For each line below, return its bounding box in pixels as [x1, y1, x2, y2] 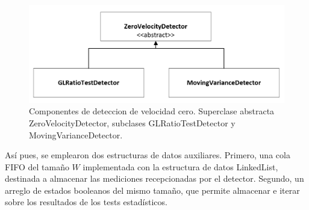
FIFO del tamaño [5, 160, 69, 173]
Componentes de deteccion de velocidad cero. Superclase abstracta [29, 105, 275, 117]
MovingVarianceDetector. [29, 128, 123, 141]
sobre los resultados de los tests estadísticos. [5, 196, 167, 208]
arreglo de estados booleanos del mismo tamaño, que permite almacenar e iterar [5, 184, 300, 196]
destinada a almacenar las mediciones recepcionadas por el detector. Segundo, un [5, 172, 304, 185]
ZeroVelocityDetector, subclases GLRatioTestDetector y [29, 116, 236, 129]
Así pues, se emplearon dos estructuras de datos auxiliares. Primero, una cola [5, 149, 290, 161]
